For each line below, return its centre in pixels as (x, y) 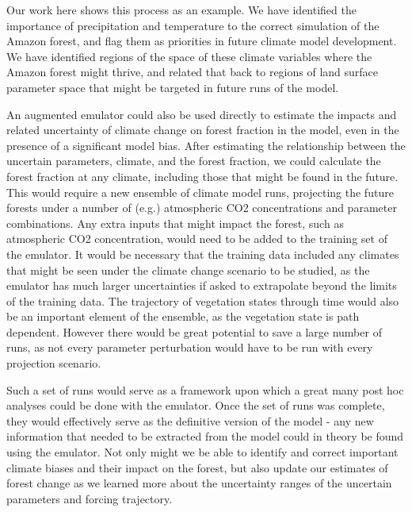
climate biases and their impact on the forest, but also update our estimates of (197, 467)
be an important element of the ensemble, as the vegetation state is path (183, 316)
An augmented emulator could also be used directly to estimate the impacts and (202, 114)
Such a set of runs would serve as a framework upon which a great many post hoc (205, 389)
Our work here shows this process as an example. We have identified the (181, 10)
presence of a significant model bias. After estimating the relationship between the (206, 145)
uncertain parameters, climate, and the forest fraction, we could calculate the (194, 161)
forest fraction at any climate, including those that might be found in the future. (202, 176)
